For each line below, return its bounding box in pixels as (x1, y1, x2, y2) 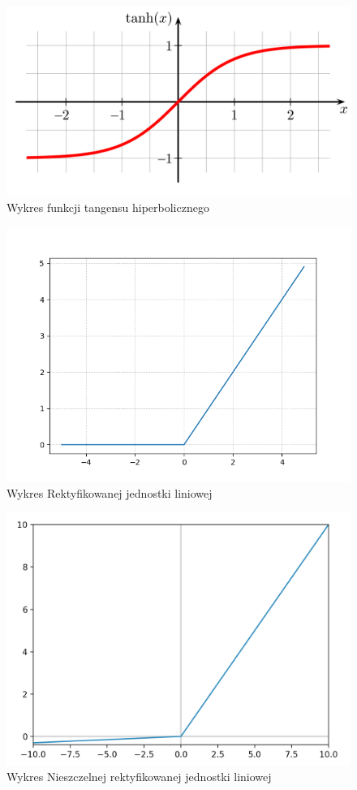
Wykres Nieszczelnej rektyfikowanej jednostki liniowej (6, 768, 272, 785)
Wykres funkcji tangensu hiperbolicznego (6, 199, 209, 216)
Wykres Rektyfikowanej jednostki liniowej (6, 484, 213, 501)
